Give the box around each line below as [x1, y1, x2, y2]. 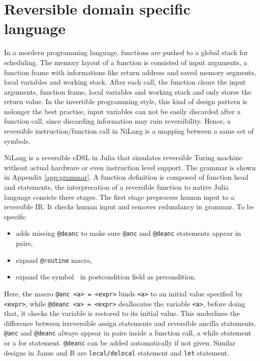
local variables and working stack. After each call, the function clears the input [4, 77, 246, 87]
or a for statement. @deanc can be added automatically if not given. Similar [4, 337, 235, 348]
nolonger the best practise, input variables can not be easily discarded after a [4, 106, 241, 116]
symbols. [4, 135, 30, 146]
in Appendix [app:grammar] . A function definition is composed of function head [4, 172, 248, 182]
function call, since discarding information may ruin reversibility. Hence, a [4, 116, 231, 126]
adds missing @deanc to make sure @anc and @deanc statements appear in [15, 228, 241, 238]
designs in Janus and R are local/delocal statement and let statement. [4, 347, 229, 357]
